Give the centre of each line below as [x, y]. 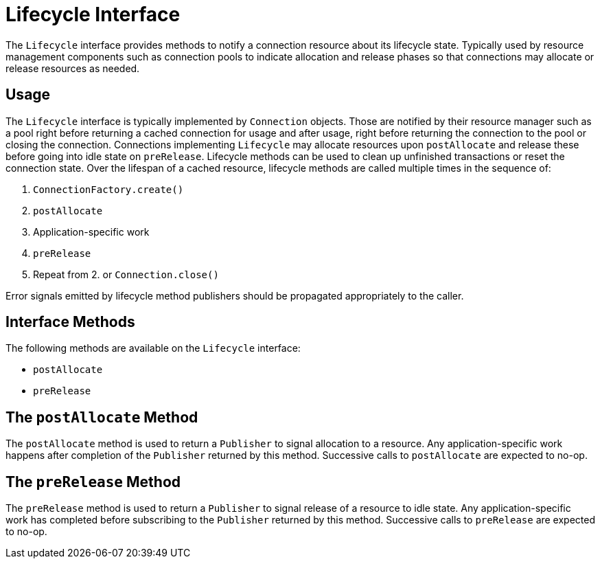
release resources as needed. [73, 68]
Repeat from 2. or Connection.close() [126, 274]
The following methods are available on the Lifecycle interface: [153, 348]
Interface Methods [70, 322]
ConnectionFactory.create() [108, 189]
